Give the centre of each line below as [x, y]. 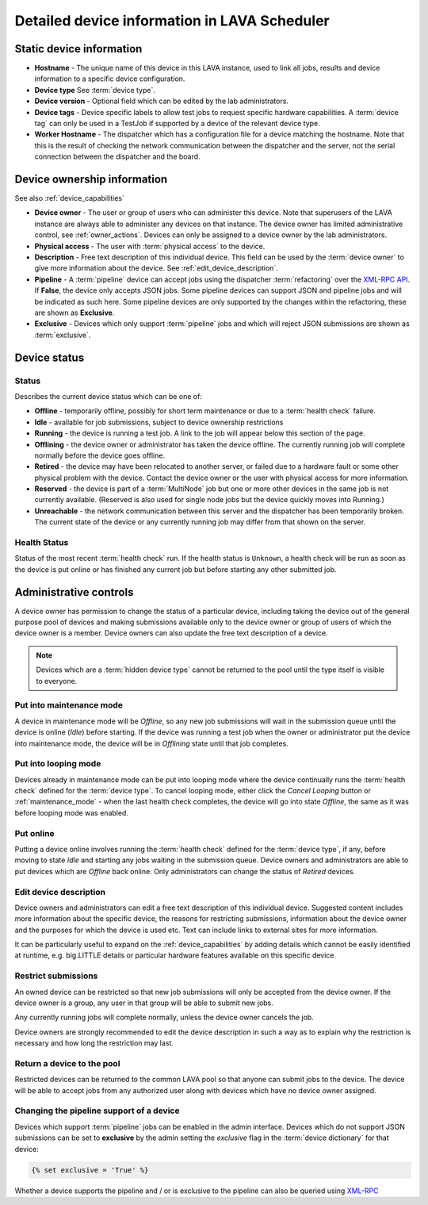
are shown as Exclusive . [75, 313]
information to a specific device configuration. [110, 79]
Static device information [78, 49]
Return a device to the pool [67, 1063]
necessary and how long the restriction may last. [94, 1043]
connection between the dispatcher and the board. [118, 157]
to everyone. [57, 681]
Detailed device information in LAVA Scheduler [172, 21]
